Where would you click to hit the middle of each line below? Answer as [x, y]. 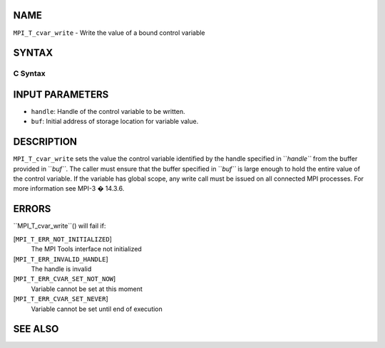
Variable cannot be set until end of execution [97, 309]
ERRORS [32, 209]
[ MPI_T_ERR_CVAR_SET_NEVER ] [61, 299]
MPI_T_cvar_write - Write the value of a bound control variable [109, 33]
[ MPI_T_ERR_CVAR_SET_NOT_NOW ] [65, 279]
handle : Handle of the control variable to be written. [108, 111]
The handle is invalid [61, 269]
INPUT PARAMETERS [61, 94]
